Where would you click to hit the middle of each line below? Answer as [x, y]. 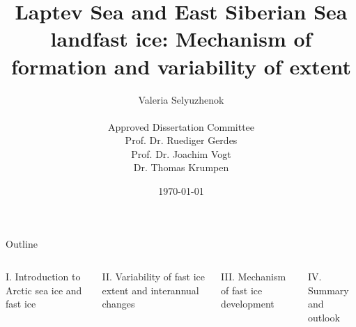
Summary [328, 290]
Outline [22, 243]
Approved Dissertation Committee [181, 126]
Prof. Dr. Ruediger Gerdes [181, 140]
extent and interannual [150, 290]
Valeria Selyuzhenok [181, 99]
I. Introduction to [43, 277]
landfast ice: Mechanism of [181, 39]
